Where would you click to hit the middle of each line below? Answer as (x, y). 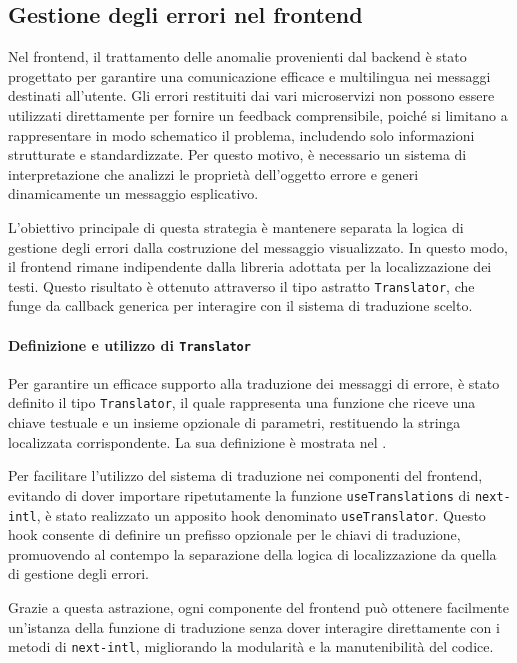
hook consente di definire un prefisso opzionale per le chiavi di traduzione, (234, 534)
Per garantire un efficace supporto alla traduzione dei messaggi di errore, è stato (254, 382)
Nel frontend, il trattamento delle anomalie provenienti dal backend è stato (237, 56)
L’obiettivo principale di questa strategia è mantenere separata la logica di (236, 226)
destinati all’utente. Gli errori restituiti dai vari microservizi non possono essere (251, 95)
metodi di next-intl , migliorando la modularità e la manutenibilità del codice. (251, 646)
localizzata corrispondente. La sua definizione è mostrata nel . (197, 441)
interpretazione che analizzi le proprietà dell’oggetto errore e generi (213, 173)
